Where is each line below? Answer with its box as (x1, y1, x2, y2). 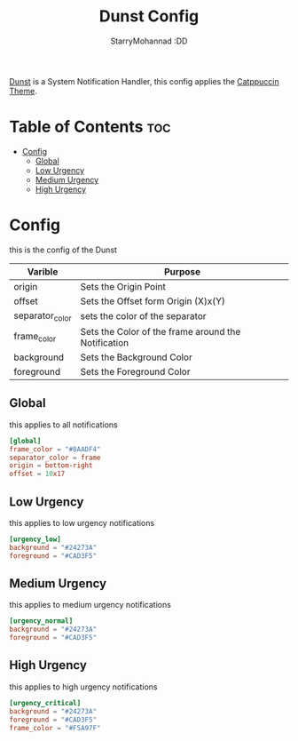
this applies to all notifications (9, 419, 118, 430)
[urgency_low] (9, 535, 62, 544)
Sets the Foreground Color (80, 366, 191, 378)
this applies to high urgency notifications (9, 681, 158, 692)
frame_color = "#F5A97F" (9, 723, 101, 732)
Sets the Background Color (80, 351, 192, 363)
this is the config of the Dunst (9, 244, 118, 255)
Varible (27, 265, 59, 277)
